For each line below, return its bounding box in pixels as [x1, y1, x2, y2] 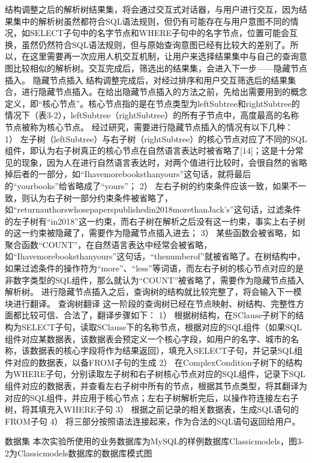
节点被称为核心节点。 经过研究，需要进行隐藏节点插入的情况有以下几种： [5, 120, 293, 133]
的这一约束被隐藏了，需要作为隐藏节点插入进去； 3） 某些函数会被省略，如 [5, 226, 301, 239]
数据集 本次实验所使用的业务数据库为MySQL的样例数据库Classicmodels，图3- [5, 435, 304, 447]
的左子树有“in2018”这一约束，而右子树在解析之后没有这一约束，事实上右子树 [5, 214, 305, 227]
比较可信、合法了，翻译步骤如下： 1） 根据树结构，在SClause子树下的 [21, 309, 296, 321]
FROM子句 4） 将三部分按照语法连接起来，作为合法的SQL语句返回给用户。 [5, 414, 301, 427]
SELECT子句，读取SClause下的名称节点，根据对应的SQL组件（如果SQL [21, 321, 302, 333]
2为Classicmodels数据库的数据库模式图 [5, 446, 152, 459]
